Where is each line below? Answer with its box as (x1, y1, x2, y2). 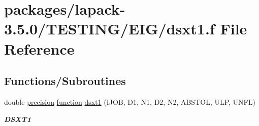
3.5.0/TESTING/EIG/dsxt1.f (4, 18, 215, 39)
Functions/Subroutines (4, 73, 126, 89)
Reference (4, 38, 75, 59)
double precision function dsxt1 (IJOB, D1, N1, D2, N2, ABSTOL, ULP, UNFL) (4, 96, 255, 107)
